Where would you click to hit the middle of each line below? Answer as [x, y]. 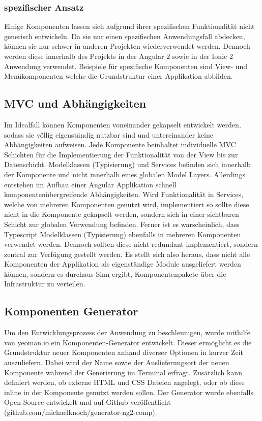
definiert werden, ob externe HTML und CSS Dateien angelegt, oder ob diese [124, 382]
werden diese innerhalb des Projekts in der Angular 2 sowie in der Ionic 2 [119, 56]
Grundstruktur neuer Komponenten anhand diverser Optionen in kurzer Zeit [124, 352]
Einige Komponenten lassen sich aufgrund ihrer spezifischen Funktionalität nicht [129, 26]
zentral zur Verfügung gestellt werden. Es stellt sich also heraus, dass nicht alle [127, 254]
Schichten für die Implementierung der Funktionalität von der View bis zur [121, 154]
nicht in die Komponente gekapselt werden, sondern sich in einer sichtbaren [122, 214]
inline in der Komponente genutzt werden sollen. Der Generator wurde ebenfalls [129, 392]
